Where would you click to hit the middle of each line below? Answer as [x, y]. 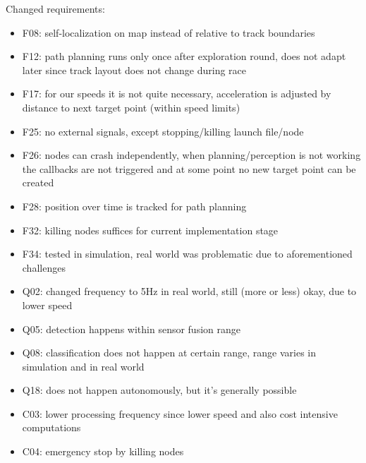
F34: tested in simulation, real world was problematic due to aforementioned [187, 254]
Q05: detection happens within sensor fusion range [131, 329]
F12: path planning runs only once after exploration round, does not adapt [184, 56]
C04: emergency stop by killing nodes [103, 451]
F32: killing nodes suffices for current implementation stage [150, 230]
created [38, 182]
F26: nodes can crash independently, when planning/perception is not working [191, 155]
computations [51, 427]
